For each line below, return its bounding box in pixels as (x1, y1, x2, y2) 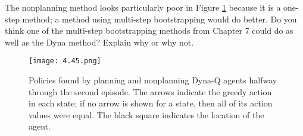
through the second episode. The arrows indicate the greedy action (29, 85, 272, 98)
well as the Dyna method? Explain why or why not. (5, 35, 194, 48)
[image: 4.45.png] (29, 57, 101, 66)
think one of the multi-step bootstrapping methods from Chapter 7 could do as (5, 24, 293, 37)
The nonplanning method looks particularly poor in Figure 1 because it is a (5, 1, 281, 13)
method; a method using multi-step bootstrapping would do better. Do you (22, 12, 297, 25)
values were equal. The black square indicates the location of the (29, 108, 264, 121)
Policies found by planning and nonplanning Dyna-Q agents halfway (29, 74, 277, 86)
